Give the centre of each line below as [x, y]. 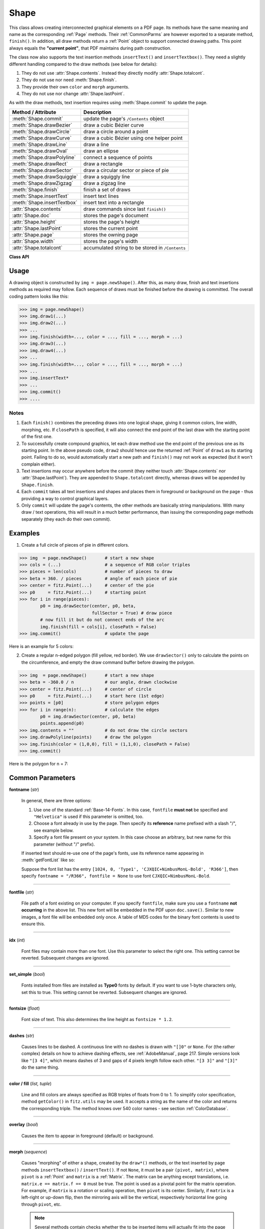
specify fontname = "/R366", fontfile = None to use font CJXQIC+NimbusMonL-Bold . [116, 876]
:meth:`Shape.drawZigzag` [43, 183]
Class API [19, 257]
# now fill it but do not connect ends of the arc [102, 620]
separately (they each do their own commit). [66, 519]
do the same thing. [40, 1067]
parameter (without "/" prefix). [64, 844]
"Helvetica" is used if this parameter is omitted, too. [89, 817]
